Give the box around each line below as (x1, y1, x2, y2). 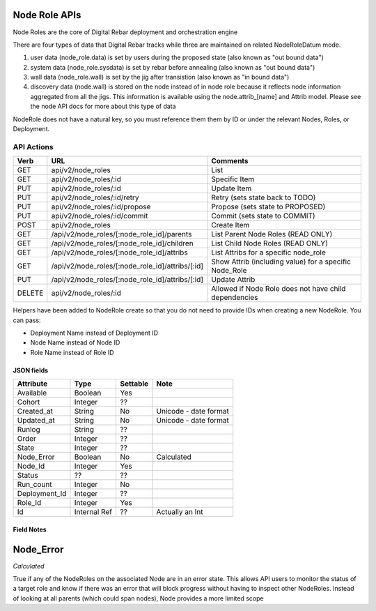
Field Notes (13, 525, 47, 534)
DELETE (17, 288, 44, 298)
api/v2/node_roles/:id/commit (51, 211, 148, 221)
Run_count (17, 480, 52, 490)
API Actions (13, 142, 54, 151)
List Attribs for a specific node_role (211, 248, 327, 257)
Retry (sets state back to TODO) (211, 193, 316, 202)
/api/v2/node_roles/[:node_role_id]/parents (51, 229, 192, 239)
